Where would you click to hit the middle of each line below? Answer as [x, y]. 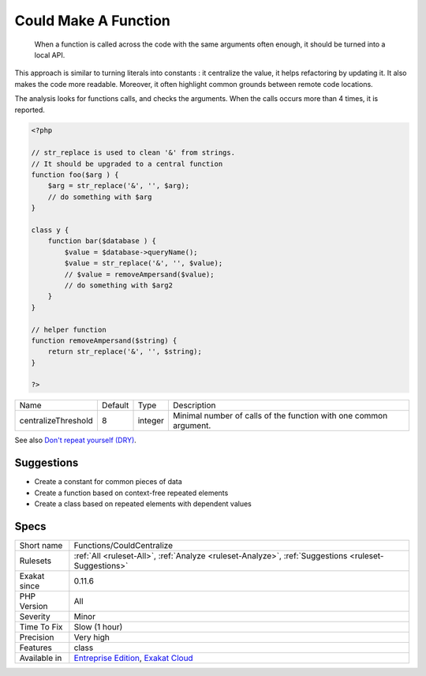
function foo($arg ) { [75, 175]
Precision [37, 637]
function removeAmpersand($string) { [104, 340]
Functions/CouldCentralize [123, 546]
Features [36, 648]
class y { [50, 230]
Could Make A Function [93, 21]
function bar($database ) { [102, 241]
